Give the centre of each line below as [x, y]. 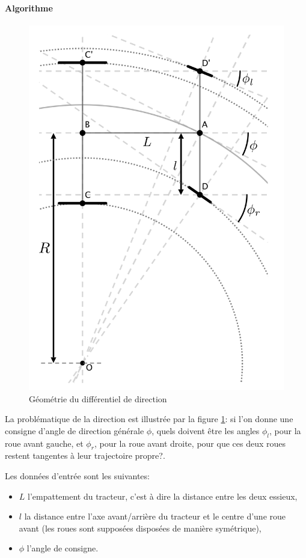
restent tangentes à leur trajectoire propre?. [85, 455]
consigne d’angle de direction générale [75, 430]
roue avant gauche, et [44, 443]
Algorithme [29, 8]
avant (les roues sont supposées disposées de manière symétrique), [140, 528]
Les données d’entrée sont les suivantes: [77, 476]
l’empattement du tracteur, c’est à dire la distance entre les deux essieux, [163, 496]
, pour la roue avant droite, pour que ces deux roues [190, 443]
